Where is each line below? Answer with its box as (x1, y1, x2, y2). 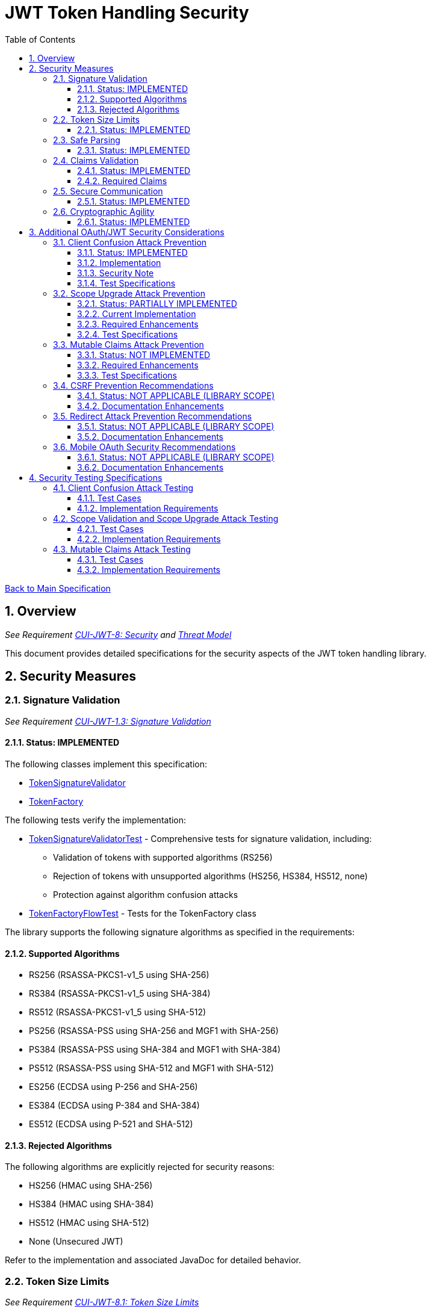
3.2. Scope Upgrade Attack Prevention (53, 288, 205, 299)
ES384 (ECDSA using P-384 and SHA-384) (29, 1100, 200, 1111)
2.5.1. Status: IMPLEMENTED (77, 196, 190, 206)
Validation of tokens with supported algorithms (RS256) (53, 852, 273, 863)
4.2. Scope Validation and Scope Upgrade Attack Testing (53, 513, 279, 524)
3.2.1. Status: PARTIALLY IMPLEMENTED (77, 298, 237, 309)
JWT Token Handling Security (5, 2, 249, 23)
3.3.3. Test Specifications (77, 370, 177, 380)
